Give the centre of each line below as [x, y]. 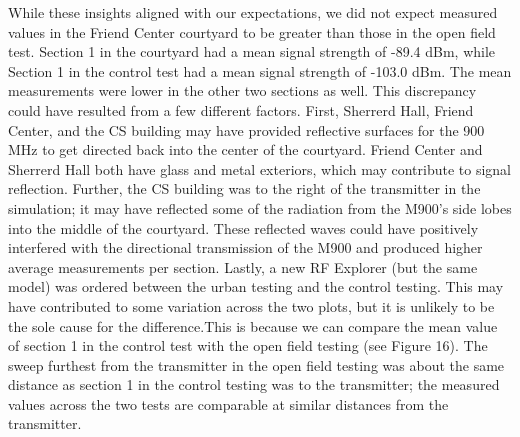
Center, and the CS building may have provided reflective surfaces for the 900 [246, 129]
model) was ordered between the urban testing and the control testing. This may [256, 286]
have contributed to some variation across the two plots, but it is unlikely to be [251, 305]
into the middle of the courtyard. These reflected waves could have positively [243, 227]
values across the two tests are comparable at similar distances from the [228, 403]
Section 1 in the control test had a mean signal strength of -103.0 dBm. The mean [260, 70]
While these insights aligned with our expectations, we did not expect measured [253, 12]
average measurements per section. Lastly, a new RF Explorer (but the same [243, 266]
